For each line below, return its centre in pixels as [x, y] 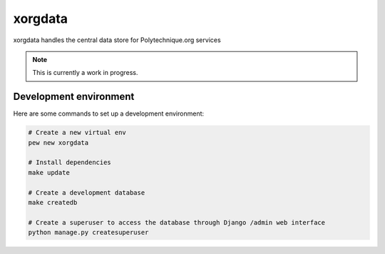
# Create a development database [87, 192]
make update [49, 172]
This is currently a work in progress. [85, 73]
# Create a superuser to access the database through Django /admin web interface [177, 222]
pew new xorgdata [58, 142]
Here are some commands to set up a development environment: [109, 113]
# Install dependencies [70, 163]
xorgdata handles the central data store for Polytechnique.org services [117, 40]
